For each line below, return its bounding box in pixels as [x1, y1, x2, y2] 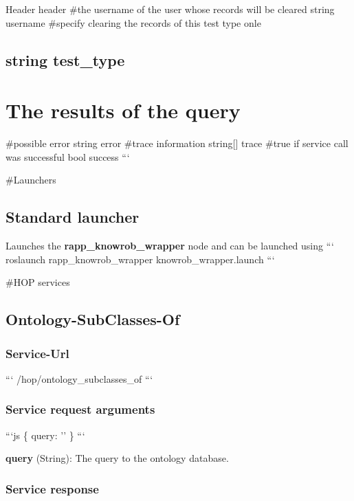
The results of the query [5, 96, 241, 124]
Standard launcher [5, 206, 140, 227]
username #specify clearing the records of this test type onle [5, 15, 261, 30]
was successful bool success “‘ [5, 149, 130, 164]
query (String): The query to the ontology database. [5, 451, 229, 465]
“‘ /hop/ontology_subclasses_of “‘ [5, 371, 153, 386]
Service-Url [5, 344, 69, 361]
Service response [5, 480, 99, 497]
